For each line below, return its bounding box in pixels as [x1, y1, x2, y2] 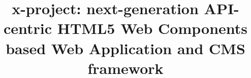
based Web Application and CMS [6, 37, 245, 58]
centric [3, 18, 52, 38]
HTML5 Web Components [57, 18, 248, 38]
